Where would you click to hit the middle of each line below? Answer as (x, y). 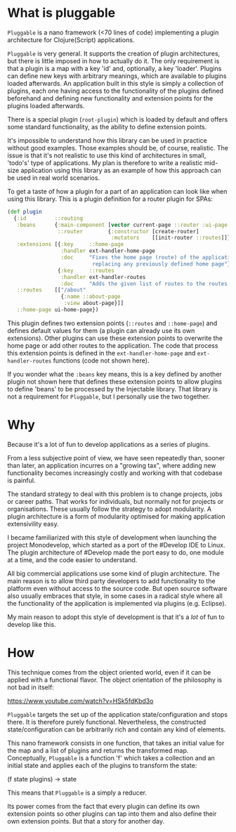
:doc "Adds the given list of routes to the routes (144, 284)
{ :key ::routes (86, 271)
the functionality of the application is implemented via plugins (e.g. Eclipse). (117, 603)
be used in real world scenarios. (54, 178)
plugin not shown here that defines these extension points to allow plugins (115, 382)
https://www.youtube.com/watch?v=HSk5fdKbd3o (80, 701)
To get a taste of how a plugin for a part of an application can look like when (117, 191)
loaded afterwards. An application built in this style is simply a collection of (116, 83)
